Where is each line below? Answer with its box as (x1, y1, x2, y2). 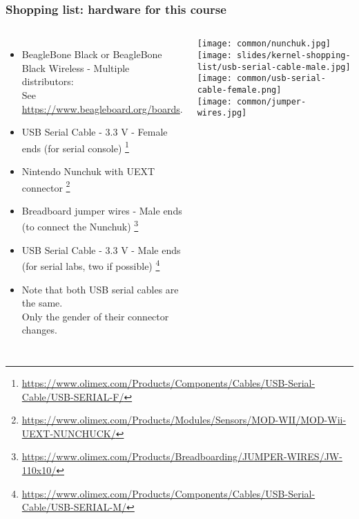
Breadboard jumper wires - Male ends (21, 203, 182, 217)
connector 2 (21, 178, 70, 194)
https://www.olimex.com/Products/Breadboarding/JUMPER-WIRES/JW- (21, 449, 342, 464)
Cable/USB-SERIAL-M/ (21, 500, 127, 514)
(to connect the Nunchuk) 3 (21, 217, 139, 234)
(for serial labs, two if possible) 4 (21, 257, 160, 273)
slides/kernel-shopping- (236, 50, 351, 60)
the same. (21, 295, 63, 310)
